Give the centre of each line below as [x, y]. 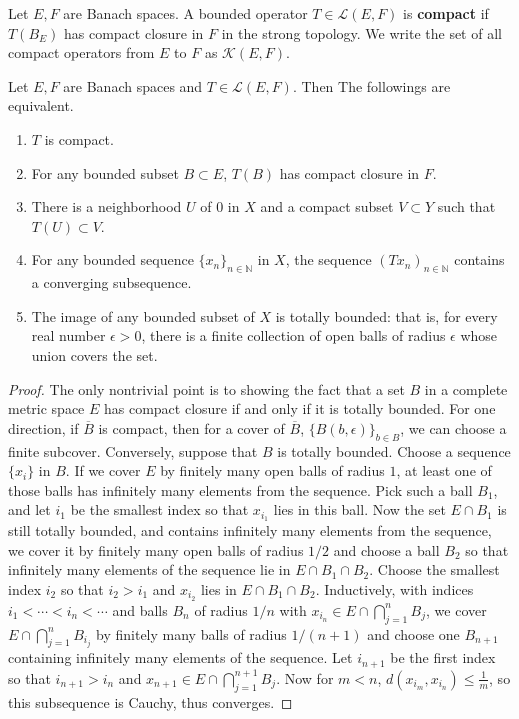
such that [466, 206]
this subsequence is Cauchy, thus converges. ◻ [150, 701]
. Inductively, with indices [394, 588]
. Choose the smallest [434, 569]
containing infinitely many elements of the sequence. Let [180, 657]
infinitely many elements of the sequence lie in [149, 569]
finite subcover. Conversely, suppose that [133, 450]
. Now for [305, 677]
